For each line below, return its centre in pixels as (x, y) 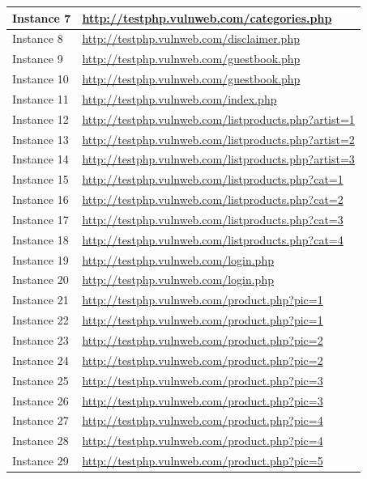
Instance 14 (41, 159)
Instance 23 (41, 340)
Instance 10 (41, 79)
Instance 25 (41, 380)
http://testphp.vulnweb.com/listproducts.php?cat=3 (213, 219)
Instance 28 (41, 441)
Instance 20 (41, 280)
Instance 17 (41, 219)
